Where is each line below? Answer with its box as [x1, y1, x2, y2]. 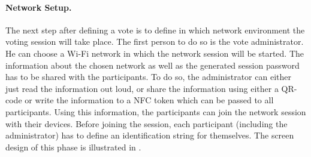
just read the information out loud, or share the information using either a [5, 82, 279, 94]
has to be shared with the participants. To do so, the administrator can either [5, 70, 291, 83]
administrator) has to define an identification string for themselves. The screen [5, 129, 294, 141]
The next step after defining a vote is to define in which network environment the [5, 23, 305, 36]
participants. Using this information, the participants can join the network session [5, 105, 306, 118]
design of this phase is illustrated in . [5, 140, 141, 153]
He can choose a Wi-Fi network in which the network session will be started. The [5, 47, 304, 59]
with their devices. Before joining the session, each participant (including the [5, 117, 288, 130]
